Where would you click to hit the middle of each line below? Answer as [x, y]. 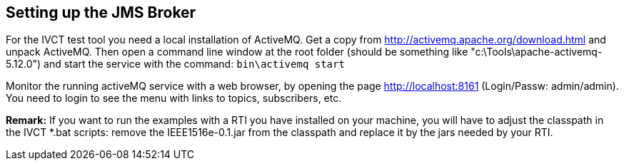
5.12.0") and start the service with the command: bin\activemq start [175, 64]
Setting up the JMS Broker [101, 12]
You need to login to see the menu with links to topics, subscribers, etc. [174, 98]
